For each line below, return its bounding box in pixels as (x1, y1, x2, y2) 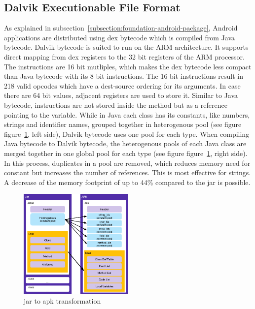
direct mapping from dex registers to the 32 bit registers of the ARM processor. (4, 51, 245, 62)
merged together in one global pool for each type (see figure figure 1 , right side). (4, 148, 248, 158)
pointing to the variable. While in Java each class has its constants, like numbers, (4, 109, 250, 120)
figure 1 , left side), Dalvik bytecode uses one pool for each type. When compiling (4, 128, 250, 139)
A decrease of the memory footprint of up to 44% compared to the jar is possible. (4, 177, 251, 187)
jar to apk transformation (24, 295, 101, 306)
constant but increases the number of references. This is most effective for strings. (4, 167, 251, 178)
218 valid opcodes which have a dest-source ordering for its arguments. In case (4, 80, 241, 91)
